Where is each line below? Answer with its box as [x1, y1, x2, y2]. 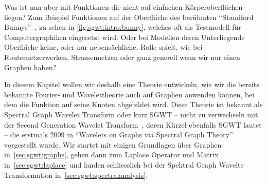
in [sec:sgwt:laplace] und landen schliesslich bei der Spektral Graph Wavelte [4, 159, 244, 170]
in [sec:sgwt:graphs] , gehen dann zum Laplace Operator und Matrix [4, 149, 219, 160]
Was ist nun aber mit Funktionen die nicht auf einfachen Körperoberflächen [4, 2, 243, 12]
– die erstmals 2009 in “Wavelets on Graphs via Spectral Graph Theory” [4, 129, 233, 140]
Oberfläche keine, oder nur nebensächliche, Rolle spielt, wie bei [4, 42, 203, 52]
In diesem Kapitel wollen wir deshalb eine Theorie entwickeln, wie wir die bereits [4, 79, 259, 90]
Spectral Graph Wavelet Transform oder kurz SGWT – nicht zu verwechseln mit [4, 109, 258, 119]
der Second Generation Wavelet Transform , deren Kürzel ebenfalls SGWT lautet [4, 119, 262, 130]
